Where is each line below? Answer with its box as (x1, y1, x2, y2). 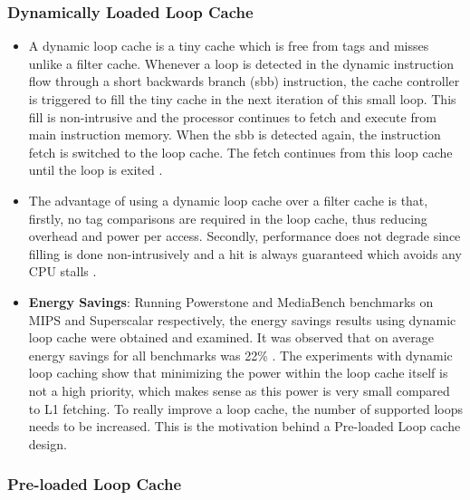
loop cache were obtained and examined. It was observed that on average (28, 328, 434, 347)
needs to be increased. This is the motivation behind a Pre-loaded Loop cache (28, 417, 461, 436)
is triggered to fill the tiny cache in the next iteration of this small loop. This (28, 90, 456, 108)
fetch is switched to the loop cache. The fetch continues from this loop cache (28, 142, 453, 161)
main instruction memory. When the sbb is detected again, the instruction (28, 125, 441, 144)
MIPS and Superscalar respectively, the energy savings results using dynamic (28, 310, 456, 329)
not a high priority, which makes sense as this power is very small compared (28, 380, 450, 399)
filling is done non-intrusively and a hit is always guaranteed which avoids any (28, 244, 462, 263)
